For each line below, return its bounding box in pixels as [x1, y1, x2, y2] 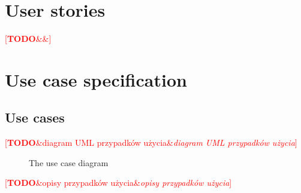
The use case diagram [29, 156, 109, 169]
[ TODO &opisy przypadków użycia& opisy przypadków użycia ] [5, 176, 232, 189]
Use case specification [5, 67, 187, 91]
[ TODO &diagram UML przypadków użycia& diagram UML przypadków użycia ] [5, 136, 297, 149]
